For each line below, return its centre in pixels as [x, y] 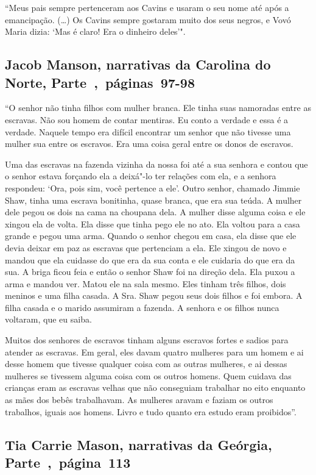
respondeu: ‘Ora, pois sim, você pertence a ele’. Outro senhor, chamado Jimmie [153, 187]
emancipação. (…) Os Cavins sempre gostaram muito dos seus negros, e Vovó [148, 19]
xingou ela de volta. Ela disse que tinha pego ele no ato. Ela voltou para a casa [153, 223]
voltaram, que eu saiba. [48, 319]
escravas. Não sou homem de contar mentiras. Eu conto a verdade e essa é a [147, 119]
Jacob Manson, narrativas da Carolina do [138, 64]
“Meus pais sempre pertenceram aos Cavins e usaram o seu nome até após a [147, 7]
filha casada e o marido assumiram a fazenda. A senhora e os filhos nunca [142, 307]
